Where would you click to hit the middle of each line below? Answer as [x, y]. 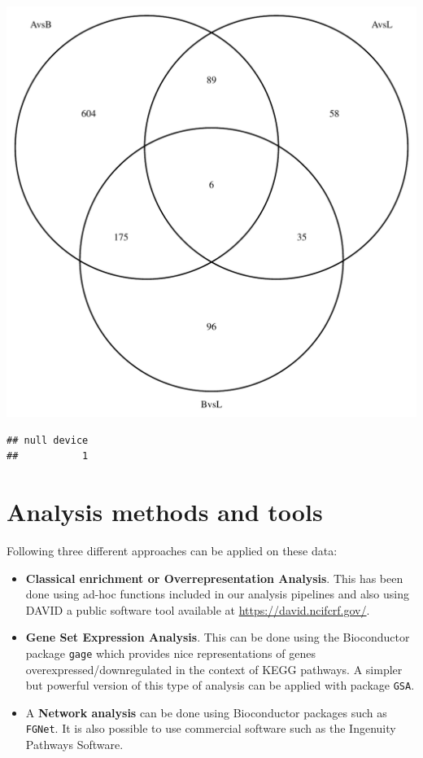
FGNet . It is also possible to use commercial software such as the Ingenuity [211, 728]
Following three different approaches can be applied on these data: [172, 550]
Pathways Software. [74, 745]
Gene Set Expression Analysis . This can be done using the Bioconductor [218, 637]
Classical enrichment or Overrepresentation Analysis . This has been [214, 578]
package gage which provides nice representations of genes [170, 653]
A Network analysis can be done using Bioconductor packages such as [206, 712]
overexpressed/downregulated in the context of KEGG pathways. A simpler [214, 669]
